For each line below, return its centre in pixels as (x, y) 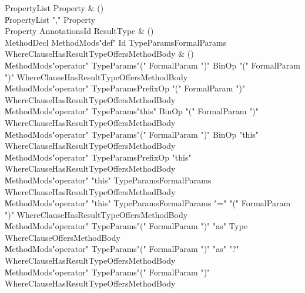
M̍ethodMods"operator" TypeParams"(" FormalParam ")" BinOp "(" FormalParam (152, 65)
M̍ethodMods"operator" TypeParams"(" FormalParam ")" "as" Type (126, 226)
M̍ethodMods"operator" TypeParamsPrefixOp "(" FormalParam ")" (125, 88)
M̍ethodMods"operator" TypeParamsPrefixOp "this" (98, 157)
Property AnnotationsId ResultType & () (79, 31)
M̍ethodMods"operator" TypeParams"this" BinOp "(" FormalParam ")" (132, 111)
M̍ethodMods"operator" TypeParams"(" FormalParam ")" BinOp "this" (132, 134)
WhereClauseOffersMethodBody (63, 237)
